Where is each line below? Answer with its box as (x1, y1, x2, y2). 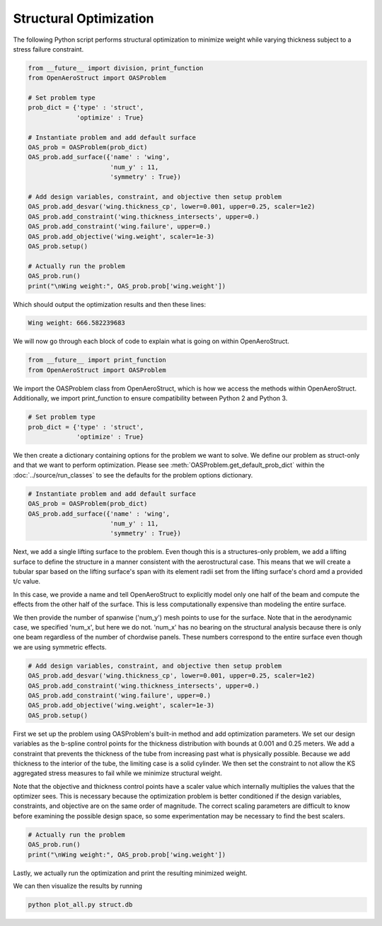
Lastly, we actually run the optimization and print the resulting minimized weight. (13, 869, 248, 877)
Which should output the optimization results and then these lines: (13, 300, 207, 308)
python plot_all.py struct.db (28, 901, 133, 908)
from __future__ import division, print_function (28, 64, 204, 72)
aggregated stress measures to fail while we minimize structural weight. (13, 769, 223, 777)
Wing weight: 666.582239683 (28, 319, 125, 327)
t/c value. (13, 577, 41, 586)
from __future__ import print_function (28, 356, 166, 364)
